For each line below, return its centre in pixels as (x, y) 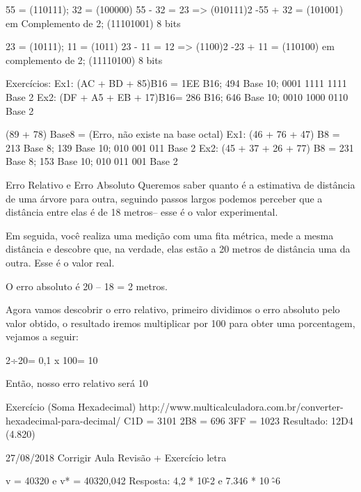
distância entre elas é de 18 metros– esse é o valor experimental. (142, 212)
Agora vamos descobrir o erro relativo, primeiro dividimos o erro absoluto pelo (173, 309)
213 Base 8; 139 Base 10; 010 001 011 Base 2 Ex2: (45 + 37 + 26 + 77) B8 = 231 (180, 147)
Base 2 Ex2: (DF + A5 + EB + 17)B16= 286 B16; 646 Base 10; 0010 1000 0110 (177, 96)
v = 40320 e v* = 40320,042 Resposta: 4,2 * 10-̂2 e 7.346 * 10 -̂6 (143, 481)
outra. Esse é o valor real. (60, 262)
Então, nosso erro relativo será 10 (77, 383)
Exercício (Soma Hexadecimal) (71, 407)
